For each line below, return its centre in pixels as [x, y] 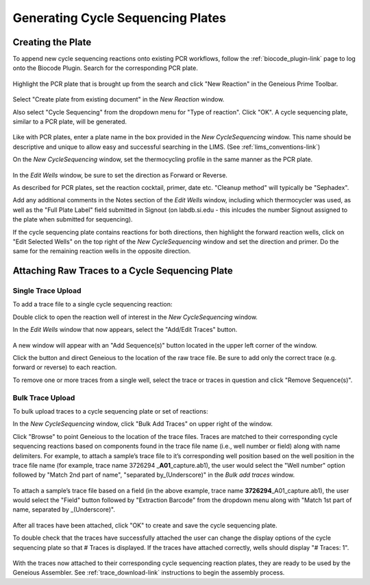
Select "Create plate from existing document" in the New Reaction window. [119, 99]
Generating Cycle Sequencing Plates [119, 18]
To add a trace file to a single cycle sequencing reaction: [92, 305]
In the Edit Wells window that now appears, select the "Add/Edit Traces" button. [125, 330]
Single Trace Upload [47, 291]
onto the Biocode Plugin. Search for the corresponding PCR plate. [106, 68]
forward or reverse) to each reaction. [65, 368]
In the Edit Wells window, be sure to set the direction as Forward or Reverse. [120, 175]
